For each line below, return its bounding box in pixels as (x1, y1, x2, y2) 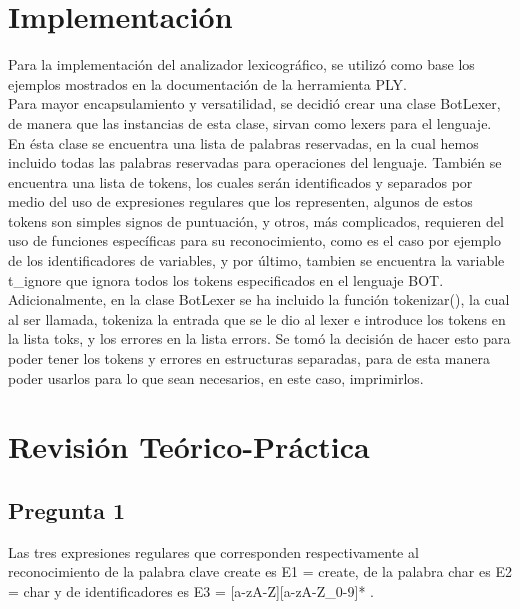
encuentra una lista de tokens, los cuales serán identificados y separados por (8, 171, 473, 192)
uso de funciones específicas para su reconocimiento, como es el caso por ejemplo (8, 230, 501, 251)
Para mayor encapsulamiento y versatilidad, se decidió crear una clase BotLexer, (8, 93, 501, 114)
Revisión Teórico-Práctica (8, 426, 370, 467)
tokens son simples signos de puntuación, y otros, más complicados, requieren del (8, 210, 504, 231)
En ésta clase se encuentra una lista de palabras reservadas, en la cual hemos (8, 132, 479, 153)
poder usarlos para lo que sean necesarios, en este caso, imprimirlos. (8, 367, 424, 388)
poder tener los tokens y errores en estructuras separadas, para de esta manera (8, 348, 491, 369)
